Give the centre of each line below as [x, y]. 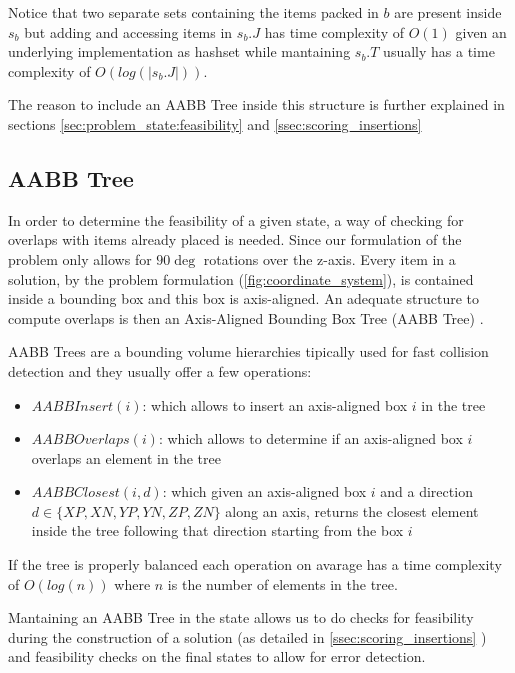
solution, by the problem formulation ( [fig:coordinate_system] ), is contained [241, 278]
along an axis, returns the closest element [352, 510]
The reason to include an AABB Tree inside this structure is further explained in [256, 104]
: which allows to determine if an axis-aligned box [310, 438]
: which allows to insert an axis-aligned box [275, 404]
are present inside [448, 12]
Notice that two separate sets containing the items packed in [193, 12]
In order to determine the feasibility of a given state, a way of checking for [236, 219]
